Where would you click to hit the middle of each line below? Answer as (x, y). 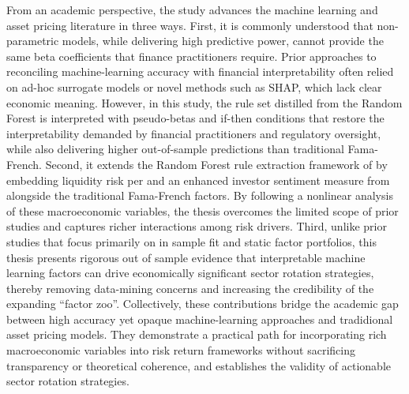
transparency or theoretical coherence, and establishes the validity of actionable (199, 365)
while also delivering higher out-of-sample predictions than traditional (175, 149)
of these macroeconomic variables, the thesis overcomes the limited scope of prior (203, 210)
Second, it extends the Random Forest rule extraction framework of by (216, 164)
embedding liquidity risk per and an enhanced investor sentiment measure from (198, 180)
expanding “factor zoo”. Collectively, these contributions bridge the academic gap (203, 304)
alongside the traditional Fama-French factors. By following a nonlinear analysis (200, 195)
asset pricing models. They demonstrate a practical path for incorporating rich (197, 334)
